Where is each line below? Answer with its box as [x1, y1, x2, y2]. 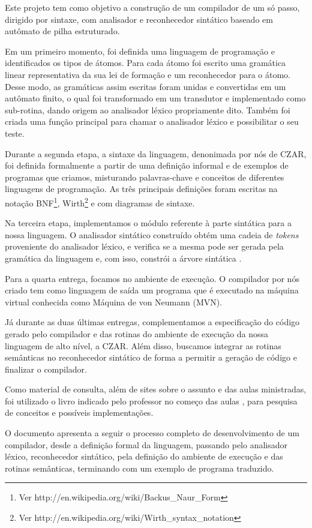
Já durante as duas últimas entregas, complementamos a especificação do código [5, 316, 300, 328]
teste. [5, 127, 25, 139]
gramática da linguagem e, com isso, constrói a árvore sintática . [5, 251, 242, 264]
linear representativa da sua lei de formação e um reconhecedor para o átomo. [5, 68, 290, 80]
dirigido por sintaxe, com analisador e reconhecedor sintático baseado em [5, 13, 273, 25]
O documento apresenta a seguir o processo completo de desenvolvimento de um [5, 427, 299, 439]
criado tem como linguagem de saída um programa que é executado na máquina [5, 284, 299, 296]
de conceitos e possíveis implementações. [5, 406, 154, 419]
